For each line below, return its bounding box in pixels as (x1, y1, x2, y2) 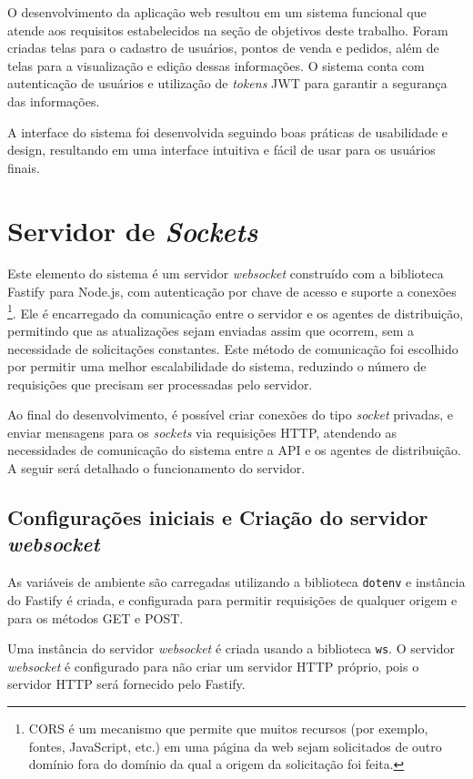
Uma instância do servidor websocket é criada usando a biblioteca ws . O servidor (7, 639, 455, 658)
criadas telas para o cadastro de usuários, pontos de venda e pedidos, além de (7, 38, 439, 57)
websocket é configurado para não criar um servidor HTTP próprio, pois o (7, 656, 419, 675)
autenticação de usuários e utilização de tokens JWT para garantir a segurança (7, 74, 448, 93)
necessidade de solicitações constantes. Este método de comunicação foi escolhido (7, 339, 458, 358)
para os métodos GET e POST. (7, 608, 184, 627)
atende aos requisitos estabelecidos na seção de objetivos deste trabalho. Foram (7, 20, 448, 39)
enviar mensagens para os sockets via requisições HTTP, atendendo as (7, 422, 398, 441)
